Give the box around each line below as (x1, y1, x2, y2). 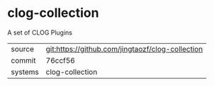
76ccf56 (45, 55, 76, 65)
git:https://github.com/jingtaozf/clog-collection (45, 44, 203, 54)
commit (11, 55, 36, 65)
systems (11, 67, 39, 77)
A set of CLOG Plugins (7, 28, 73, 37)
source (11, 44, 34, 54)
